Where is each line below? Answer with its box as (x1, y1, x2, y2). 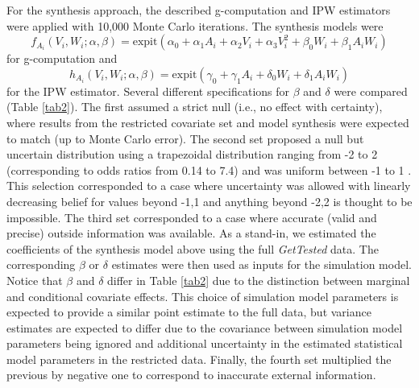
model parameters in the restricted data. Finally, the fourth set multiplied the (6, 350, 392, 367)
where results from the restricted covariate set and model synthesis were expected (6, 114, 409, 130)
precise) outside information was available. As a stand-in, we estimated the (6, 225, 376, 241)
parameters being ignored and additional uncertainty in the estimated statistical (6, 335, 403, 352)
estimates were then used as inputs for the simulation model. (111, 256, 412, 273)
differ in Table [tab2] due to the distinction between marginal (107, 271, 410, 288)
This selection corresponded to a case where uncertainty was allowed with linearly (6, 177, 411, 194)
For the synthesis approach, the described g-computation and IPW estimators (6, 2, 391, 18)
